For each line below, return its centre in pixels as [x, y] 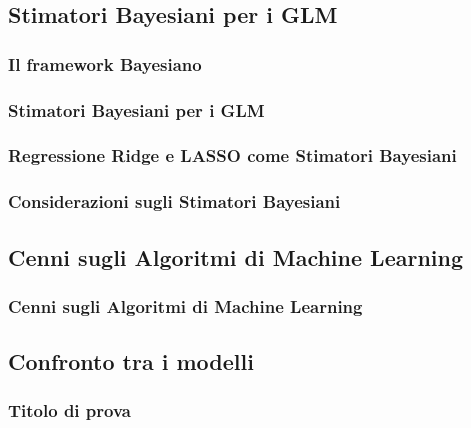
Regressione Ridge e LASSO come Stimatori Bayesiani [232, 155]
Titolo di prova [69, 410]
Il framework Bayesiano [105, 63]
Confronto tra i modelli [131, 361]
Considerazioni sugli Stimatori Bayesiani [174, 201]
